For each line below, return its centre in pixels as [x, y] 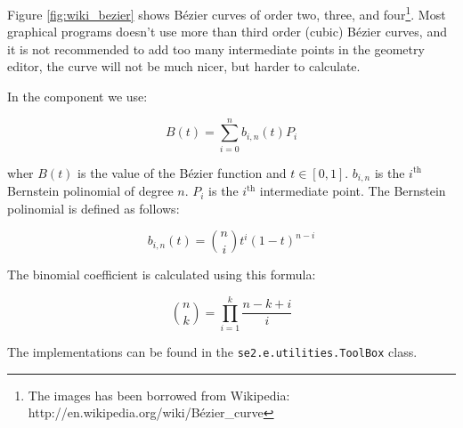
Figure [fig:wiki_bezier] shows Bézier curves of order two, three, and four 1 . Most [227, 13]
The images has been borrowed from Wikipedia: [159, 395]
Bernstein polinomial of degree [90, 191]
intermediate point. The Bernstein [353, 191]
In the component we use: [77, 97]
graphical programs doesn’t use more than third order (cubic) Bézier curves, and [227, 32]
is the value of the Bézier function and [182, 172]
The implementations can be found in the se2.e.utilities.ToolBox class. [212, 352]
